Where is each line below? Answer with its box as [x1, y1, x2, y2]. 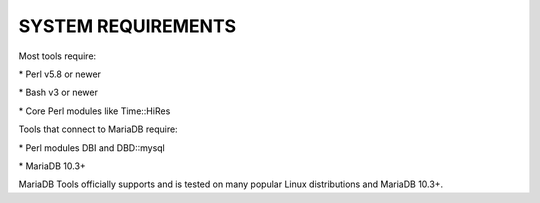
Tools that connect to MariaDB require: [18, 123, 179, 135]
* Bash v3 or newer [18, 86, 99, 99]
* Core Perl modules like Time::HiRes [18, 105, 171, 117]
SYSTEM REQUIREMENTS [18, 15, 237, 37]
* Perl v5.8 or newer [18, 68, 102, 80]
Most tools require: [18, 50, 97, 62]
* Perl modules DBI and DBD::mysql [18, 141, 165, 154]
